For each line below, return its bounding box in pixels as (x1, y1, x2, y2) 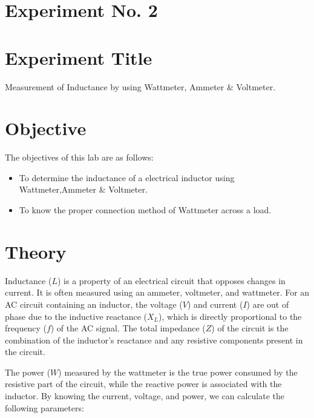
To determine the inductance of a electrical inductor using (19, 171, 235, 184)
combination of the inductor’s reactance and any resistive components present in (5, 333, 303, 346)
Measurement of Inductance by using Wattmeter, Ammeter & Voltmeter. (5, 80, 276, 93)
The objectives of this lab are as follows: (5, 151, 154, 164)
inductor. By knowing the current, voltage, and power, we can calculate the (5, 390, 284, 402)
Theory (5, 239, 67, 264)
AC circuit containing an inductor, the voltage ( (5, 297, 183, 310)
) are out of (246, 297, 289, 310)
